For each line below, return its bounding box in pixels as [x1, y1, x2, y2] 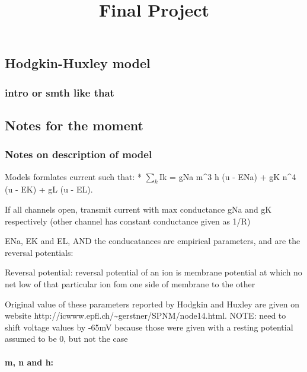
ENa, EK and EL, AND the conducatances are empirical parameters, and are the [5, 235, 300, 247]
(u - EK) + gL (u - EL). [5, 183, 93, 195]
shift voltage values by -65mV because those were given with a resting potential [5, 320, 293, 333]
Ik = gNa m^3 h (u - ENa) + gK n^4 [159, 170, 296, 182]
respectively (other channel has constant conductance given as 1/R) [5, 214, 251, 227]
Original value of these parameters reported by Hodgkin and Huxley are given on [5, 297, 300, 310]
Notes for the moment [5, 116, 143, 134]
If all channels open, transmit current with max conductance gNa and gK [5, 203, 272, 215]
